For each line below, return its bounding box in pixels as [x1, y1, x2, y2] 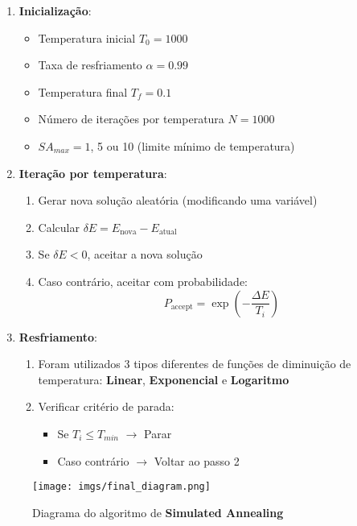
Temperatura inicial [38, 29, 136, 46]
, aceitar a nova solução [87, 246, 203, 263]
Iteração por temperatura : [18, 164, 167, 181]
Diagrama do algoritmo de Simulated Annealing [32, 503, 284, 520]
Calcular [38, 218, 80, 235]
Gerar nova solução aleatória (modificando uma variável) [38, 192, 318, 209]
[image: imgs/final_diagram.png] [32, 481, 211, 493]
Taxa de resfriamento [38, 56, 142, 73]
